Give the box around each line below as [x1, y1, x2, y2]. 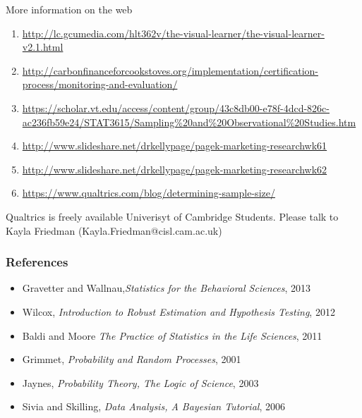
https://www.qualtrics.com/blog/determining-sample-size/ [22, 185, 275, 200]
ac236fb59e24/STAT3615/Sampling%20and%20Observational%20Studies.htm [22, 114, 356, 129]
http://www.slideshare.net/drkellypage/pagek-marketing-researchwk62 [22, 161, 327, 176]
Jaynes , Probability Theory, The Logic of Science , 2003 [22, 375, 259, 390]
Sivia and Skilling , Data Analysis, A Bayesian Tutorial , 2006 [22, 399, 285, 414]
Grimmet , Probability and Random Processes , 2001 [22, 352, 241, 367]
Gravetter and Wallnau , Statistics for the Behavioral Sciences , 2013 [22, 281, 310, 295]
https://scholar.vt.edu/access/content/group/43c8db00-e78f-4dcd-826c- [22, 100, 330, 115]
